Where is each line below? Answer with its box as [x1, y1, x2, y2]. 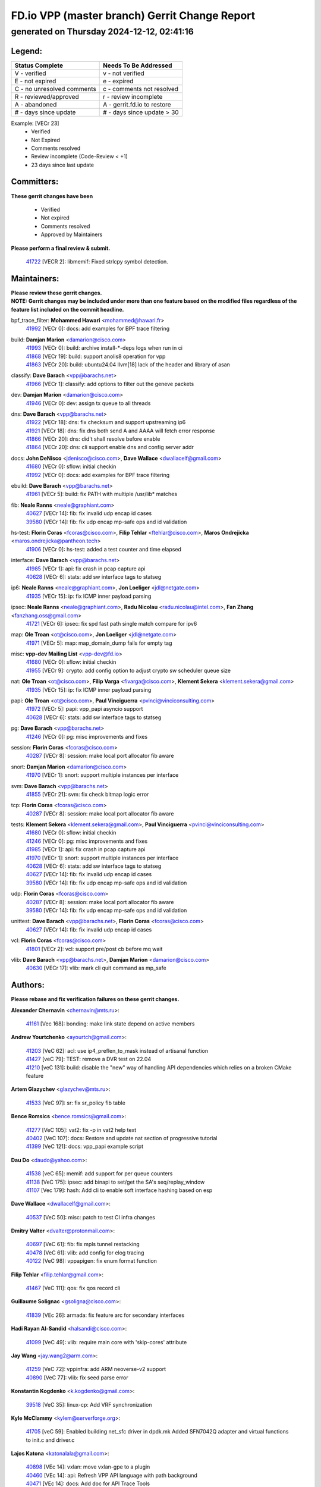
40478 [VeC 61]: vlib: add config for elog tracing [26, 1249, 144, 1256]
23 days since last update [31, 161, 95, 168]
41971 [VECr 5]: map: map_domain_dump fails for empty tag [26, 639, 172, 647]
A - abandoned [14, 100, 57, 108]
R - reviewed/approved [14, 92, 80, 101]
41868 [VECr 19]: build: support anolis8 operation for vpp [26, 353, 166, 360]
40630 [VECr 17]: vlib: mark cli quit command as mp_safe [26, 964, 166, 972]
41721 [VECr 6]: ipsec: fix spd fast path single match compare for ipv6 [26, 620, 197, 627]
